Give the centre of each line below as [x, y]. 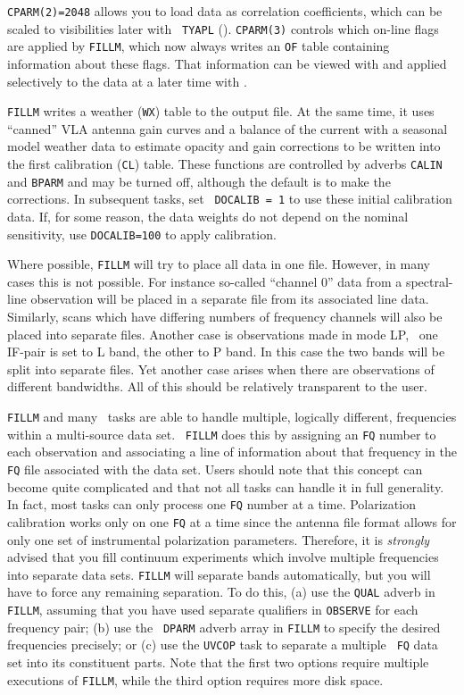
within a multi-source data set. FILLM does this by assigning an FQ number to [222, 434]
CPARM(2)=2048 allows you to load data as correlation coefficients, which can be [225, 11]
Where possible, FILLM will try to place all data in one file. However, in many [219, 264]
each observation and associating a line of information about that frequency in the [232, 452]
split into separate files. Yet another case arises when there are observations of [221, 368]
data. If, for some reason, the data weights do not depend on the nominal [208, 216]
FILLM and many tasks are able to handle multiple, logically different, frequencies [232, 417]
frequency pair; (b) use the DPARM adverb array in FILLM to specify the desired [224, 627]
